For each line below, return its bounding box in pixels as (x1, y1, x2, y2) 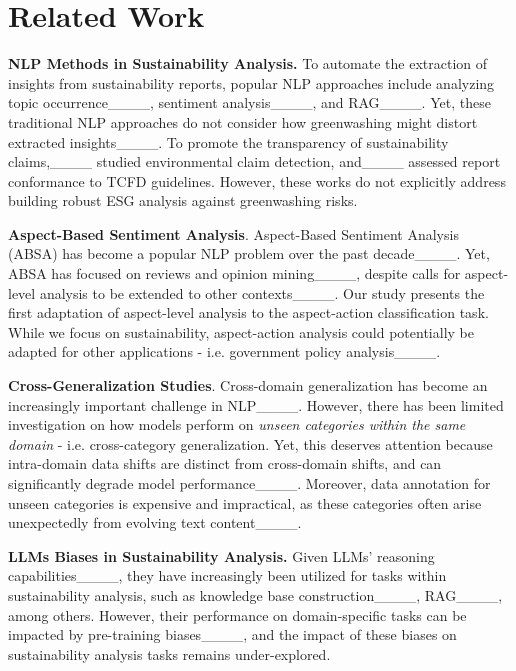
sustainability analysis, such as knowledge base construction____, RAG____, (8, 584, 503, 605)
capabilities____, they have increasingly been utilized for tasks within (8, 565, 447, 586)
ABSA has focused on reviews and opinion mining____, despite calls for (8, 263, 461, 284)
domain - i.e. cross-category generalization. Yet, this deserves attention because (8, 433, 493, 454)
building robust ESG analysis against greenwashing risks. (8, 190, 358, 211)
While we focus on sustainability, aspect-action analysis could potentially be (8, 321, 474, 342)
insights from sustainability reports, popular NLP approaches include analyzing (8, 72, 495, 93)
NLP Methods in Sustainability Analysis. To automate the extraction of (8, 53, 488, 74)
